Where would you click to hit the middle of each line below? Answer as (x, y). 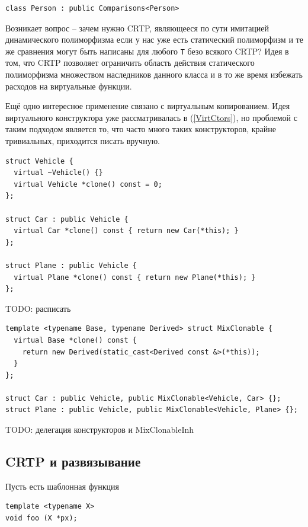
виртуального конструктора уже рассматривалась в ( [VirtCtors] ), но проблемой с (151, 117)
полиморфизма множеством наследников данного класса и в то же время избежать (154, 74)
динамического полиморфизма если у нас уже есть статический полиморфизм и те (154, 39)
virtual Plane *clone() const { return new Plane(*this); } (135, 277)
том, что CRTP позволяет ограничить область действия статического (130, 63)
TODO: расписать (38, 308)
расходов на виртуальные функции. (69, 86)
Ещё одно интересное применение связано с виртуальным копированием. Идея (148, 106)
